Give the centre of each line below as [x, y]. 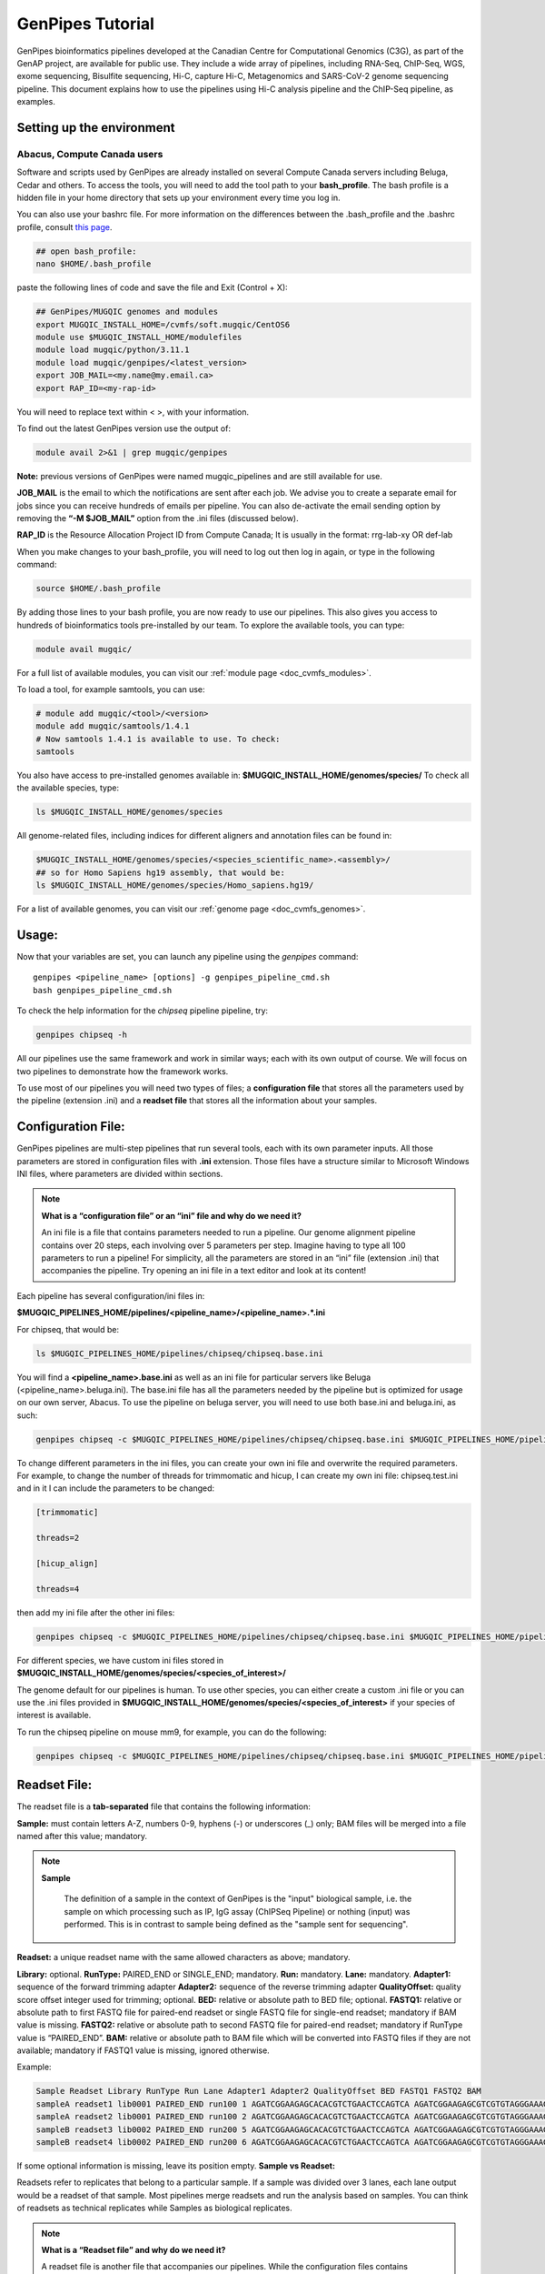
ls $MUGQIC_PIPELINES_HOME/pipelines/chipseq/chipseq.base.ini [180, 1353]
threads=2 [58, 1538]
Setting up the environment [96, 127]
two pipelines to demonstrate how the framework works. [123, 1071]
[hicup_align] [67, 1564]
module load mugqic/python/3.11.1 [113, 350]
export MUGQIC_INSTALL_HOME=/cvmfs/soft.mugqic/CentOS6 [163, 324]
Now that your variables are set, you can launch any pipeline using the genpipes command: [188, 957]
